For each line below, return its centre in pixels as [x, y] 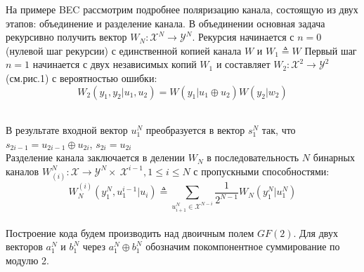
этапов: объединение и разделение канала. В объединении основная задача [165, 23]
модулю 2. [27, 260]
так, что [279, 130]
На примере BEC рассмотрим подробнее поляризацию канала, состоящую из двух [182, 9]
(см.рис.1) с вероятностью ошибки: [82, 77]
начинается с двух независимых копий [115, 64]
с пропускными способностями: [261, 171]
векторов [24, 246]
